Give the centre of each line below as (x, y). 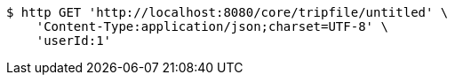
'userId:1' (74, 41)
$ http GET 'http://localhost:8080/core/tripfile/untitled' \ (227, 12)
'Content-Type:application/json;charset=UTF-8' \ (212, 26)
